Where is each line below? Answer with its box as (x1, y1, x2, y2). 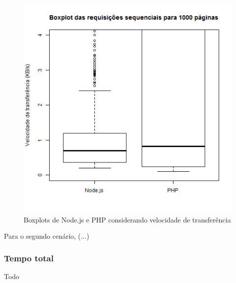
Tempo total (4, 252, 54, 264)
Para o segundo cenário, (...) (4, 231, 89, 241)
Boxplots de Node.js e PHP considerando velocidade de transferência (24, 214, 231, 224)
